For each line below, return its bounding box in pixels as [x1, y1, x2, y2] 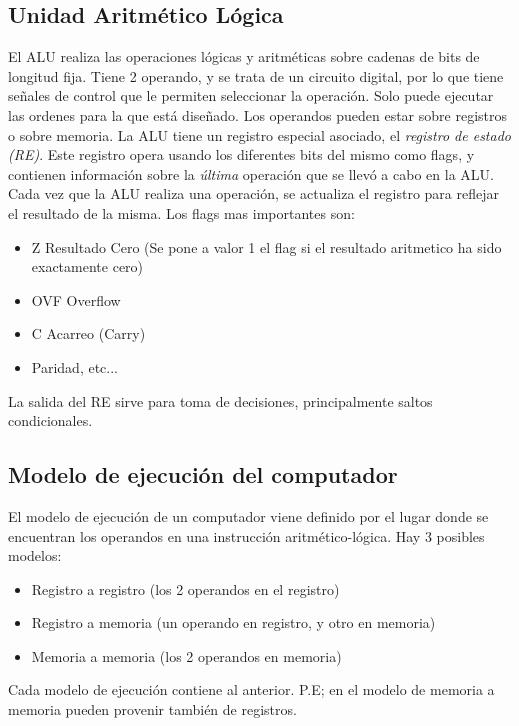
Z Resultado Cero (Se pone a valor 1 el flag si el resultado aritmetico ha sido [31, 236, 502, 257]
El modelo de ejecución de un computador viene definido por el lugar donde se [8, 505, 489, 526]
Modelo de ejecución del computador [8, 459, 398, 490]
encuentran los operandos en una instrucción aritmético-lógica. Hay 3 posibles [8, 525, 485, 546]
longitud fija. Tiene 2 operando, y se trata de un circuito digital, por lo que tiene [8, 65, 504, 86]
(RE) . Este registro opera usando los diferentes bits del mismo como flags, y [8, 144, 475, 165]
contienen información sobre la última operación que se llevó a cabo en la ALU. [8, 163, 494, 184]
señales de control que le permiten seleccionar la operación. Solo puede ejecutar [8, 85, 494, 106]
